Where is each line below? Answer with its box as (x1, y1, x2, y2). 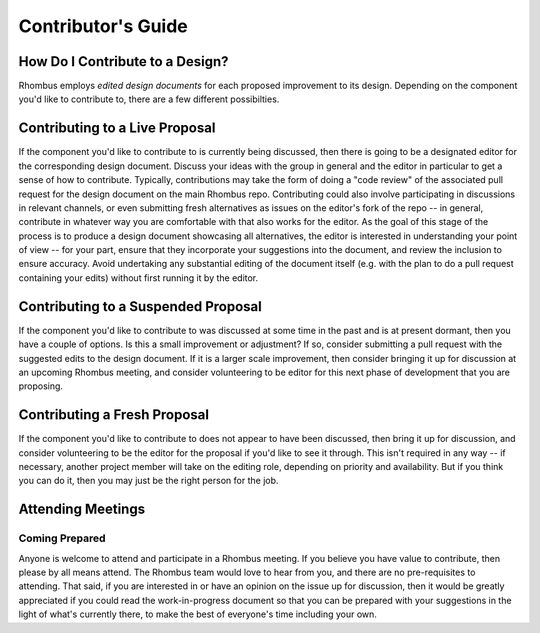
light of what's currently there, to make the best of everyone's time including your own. (18, 608, 377, 620)
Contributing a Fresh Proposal (18, 406, 210, 424)
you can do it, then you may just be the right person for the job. (18, 475, 279, 487)
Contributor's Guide (18, 15, 189, 37)
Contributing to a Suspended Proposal (18, 298, 262, 315)
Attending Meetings (18, 501, 145, 518)
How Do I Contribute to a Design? (18, 53, 229, 70)
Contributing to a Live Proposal (18, 120, 216, 137)
